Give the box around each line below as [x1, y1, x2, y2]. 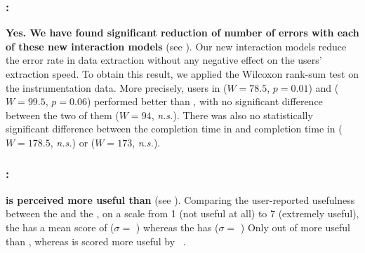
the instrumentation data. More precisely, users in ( [6, 80, 227, 95]
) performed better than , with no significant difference [86, 94, 323, 109]
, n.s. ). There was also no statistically [151, 107, 313, 122]
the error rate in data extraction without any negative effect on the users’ [6, 53, 322, 67]
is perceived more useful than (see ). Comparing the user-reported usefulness [6, 192, 355, 207]
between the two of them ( [6, 107, 119, 122]
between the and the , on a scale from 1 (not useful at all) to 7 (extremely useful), [6, 206, 359, 221]
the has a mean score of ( [6, 219, 114, 234]
